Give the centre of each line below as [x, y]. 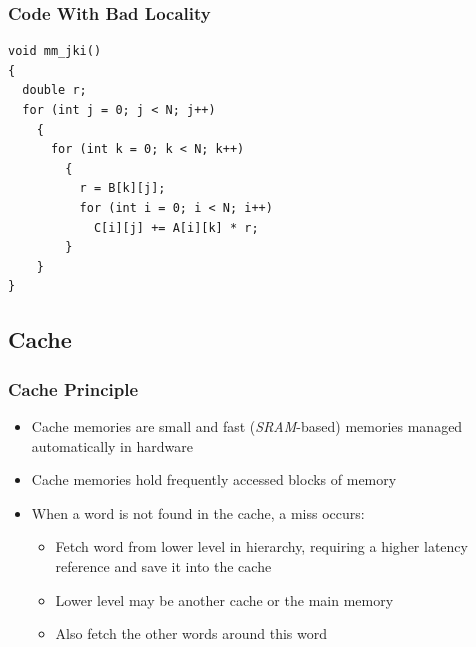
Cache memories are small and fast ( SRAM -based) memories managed [247, 425]
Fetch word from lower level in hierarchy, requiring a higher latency [261, 546]
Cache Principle [73, 388]
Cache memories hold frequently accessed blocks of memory [214, 479]
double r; [54, 90]
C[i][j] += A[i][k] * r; [176, 227]
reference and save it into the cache [163, 565]
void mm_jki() [55, 51]
